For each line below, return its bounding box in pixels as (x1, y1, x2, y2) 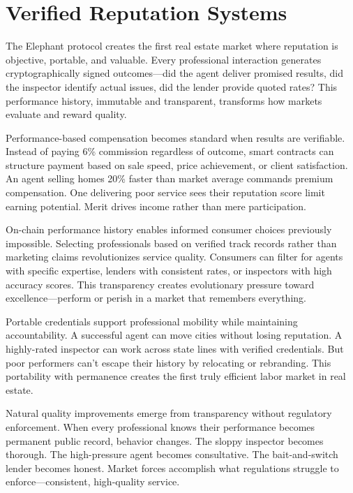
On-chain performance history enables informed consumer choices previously (6, 222, 332, 237)
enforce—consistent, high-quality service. (6, 474, 180, 489)
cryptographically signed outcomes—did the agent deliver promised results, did (6, 66, 343, 80)
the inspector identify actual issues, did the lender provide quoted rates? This (6, 79, 338, 94)
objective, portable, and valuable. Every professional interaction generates (6, 52, 322, 66)
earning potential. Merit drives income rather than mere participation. (6, 198, 306, 213)
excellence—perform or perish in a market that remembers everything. (6, 290, 306, 305)
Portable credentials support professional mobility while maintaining (6, 314, 298, 328)
